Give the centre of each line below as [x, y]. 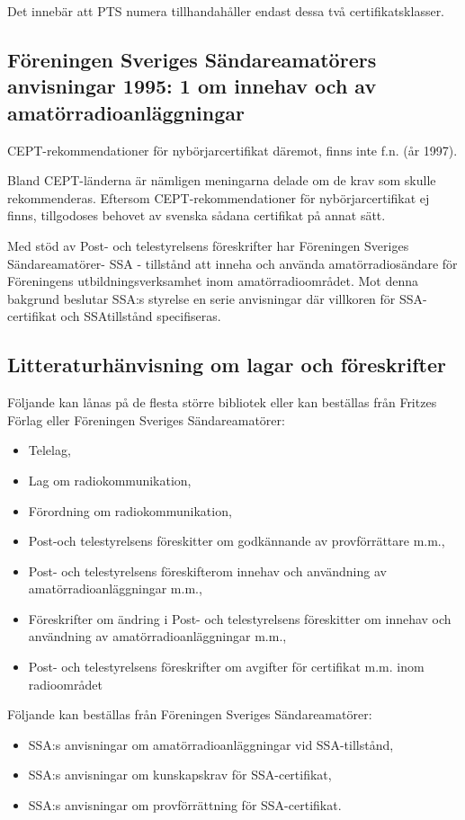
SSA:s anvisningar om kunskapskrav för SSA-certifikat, [180, 775]
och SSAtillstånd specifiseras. [141, 316]
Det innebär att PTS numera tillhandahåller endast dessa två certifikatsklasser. [226, 11]
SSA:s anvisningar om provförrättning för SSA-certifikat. [185, 805]
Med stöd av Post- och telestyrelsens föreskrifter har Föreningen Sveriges [208, 245]
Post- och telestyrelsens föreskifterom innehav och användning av [207, 570]
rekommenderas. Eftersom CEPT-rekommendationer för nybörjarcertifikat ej [219, 197]
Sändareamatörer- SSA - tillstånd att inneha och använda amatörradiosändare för [232, 263]
